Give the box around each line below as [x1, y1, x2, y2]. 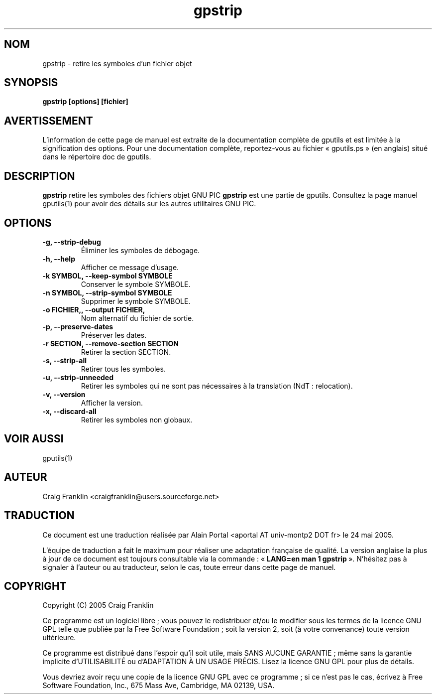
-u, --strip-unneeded [42, 373, 114, 382]
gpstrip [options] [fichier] [42, 97, 128, 106]
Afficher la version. [81, 398, 143, 407]
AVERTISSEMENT [4, 114, 93, 127]
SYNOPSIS [4, 76, 58, 89]
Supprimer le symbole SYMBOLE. [81, 296, 191, 305]
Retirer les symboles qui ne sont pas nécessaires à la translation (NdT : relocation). [81, 381, 353, 390]
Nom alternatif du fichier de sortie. [81, 313, 194, 322]
